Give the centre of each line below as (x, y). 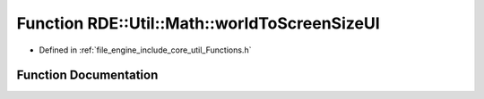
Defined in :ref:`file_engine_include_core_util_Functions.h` (145, 50)
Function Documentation (87, 75)
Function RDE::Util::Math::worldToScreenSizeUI (198, 23)
